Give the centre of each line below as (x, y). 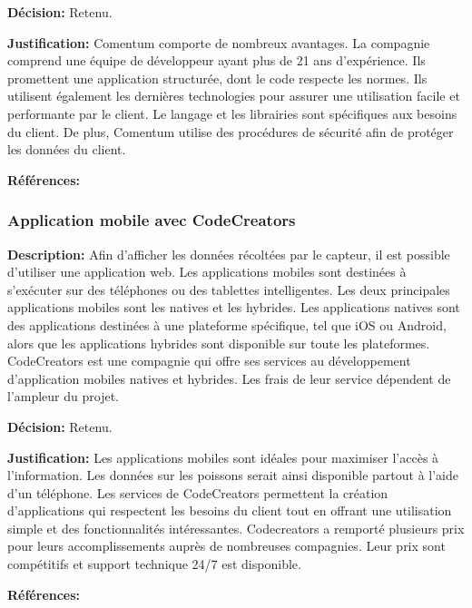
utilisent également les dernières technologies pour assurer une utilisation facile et (234, 96)
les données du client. (67, 149)
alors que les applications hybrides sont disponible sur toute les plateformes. (219, 343)
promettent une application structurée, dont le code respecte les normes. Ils (217, 78)
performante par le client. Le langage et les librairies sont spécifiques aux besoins (232, 113)
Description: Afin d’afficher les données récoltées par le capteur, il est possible (229, 254)
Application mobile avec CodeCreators (152, 220)
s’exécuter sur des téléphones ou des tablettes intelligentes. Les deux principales (229, 289)
